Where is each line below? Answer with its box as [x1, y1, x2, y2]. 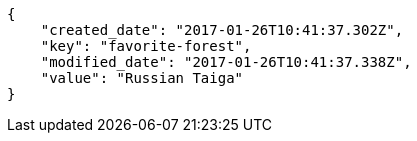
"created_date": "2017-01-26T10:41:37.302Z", [40, 22, 404, 38]
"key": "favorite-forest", [40, 38, 252, 54]
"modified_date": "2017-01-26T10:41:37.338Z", [40, 54, 412, 70]
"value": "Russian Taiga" [40, 70, 244, 86]
